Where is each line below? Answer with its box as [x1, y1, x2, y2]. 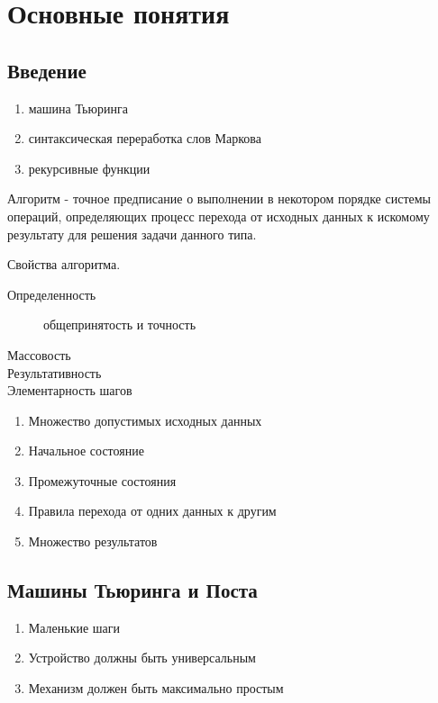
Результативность [7, 363, 102, 382]
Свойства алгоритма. [7, 255, 121, 274]
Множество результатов [28, 532, 158, 551]
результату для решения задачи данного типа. [7, 224, 257, 243]
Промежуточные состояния [28, 471, 177, 490]
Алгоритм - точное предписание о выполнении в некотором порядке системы [7, 189, 431, 208]
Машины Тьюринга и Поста [7, 576, 258, 604]
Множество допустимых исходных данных [28, 410, 262, 429]
